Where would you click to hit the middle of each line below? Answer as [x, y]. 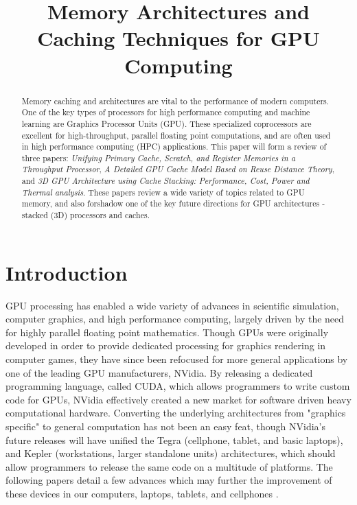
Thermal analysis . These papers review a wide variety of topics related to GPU [163, 192]
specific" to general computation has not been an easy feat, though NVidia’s [166, 426]
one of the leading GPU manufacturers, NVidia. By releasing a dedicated [159, 372]
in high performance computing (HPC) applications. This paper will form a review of [174, 146]
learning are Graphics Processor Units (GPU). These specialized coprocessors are [166, 123]
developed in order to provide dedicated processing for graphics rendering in [166, 345]
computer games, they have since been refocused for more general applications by [177, 359]
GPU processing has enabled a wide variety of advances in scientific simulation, [172, 305]
